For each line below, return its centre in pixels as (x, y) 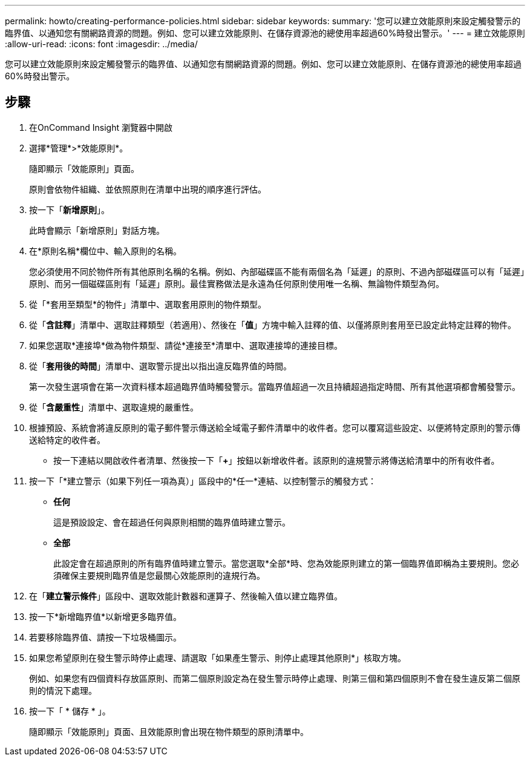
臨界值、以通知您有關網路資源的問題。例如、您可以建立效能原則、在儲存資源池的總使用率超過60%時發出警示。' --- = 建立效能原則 (265, 33)
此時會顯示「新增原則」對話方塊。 (97, 230)
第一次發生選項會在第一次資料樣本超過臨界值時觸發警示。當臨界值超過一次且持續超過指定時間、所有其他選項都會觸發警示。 (275, 386)
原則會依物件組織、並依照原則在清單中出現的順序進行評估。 (148, 189)
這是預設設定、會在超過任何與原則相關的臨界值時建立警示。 (172, 522)
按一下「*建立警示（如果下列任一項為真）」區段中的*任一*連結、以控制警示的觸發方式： (203, 481)
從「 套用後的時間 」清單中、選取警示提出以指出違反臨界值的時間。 (160, 366)
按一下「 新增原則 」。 (69, 209)
